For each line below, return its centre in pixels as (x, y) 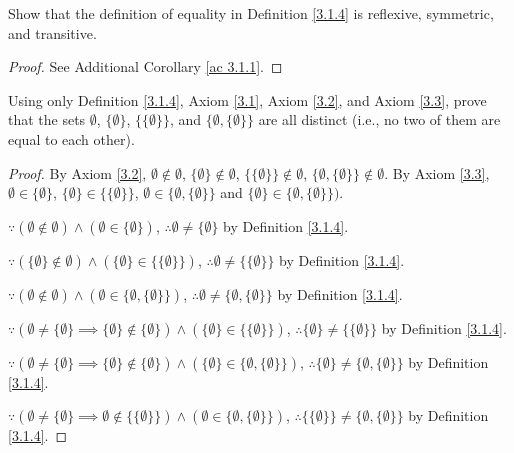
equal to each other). (71, 138)
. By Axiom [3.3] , (437, 172)
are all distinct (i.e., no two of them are (379, 119)
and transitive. (52, 32)
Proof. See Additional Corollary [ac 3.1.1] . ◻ (145, 66)
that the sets (47, 119)
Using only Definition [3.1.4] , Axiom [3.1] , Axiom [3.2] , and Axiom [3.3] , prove (247, 99)
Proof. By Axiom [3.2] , (77, 172)
